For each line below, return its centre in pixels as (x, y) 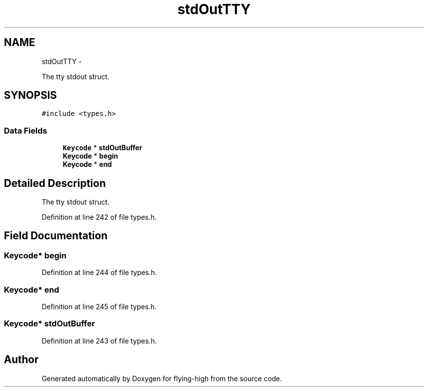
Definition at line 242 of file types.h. (99, 217)
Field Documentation (56, 236)
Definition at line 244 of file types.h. (99, 273)
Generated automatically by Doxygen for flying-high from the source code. (162, 378)
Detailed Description (55, 183)
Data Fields (26, 130)
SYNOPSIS (31, 95)
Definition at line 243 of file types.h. (99, 341)
